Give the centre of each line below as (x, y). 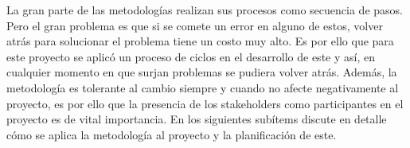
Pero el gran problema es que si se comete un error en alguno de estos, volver (195, 25)
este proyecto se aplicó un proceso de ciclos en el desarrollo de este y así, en (191, 56)
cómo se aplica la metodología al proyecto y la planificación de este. (172, 134)
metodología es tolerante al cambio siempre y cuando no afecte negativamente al (203, 87)
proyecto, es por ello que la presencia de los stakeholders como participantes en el (205, 103)
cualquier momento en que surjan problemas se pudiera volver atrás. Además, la (202, 72)
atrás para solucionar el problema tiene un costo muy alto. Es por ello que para (200, 41)
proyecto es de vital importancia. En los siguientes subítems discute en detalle (197, 119)
